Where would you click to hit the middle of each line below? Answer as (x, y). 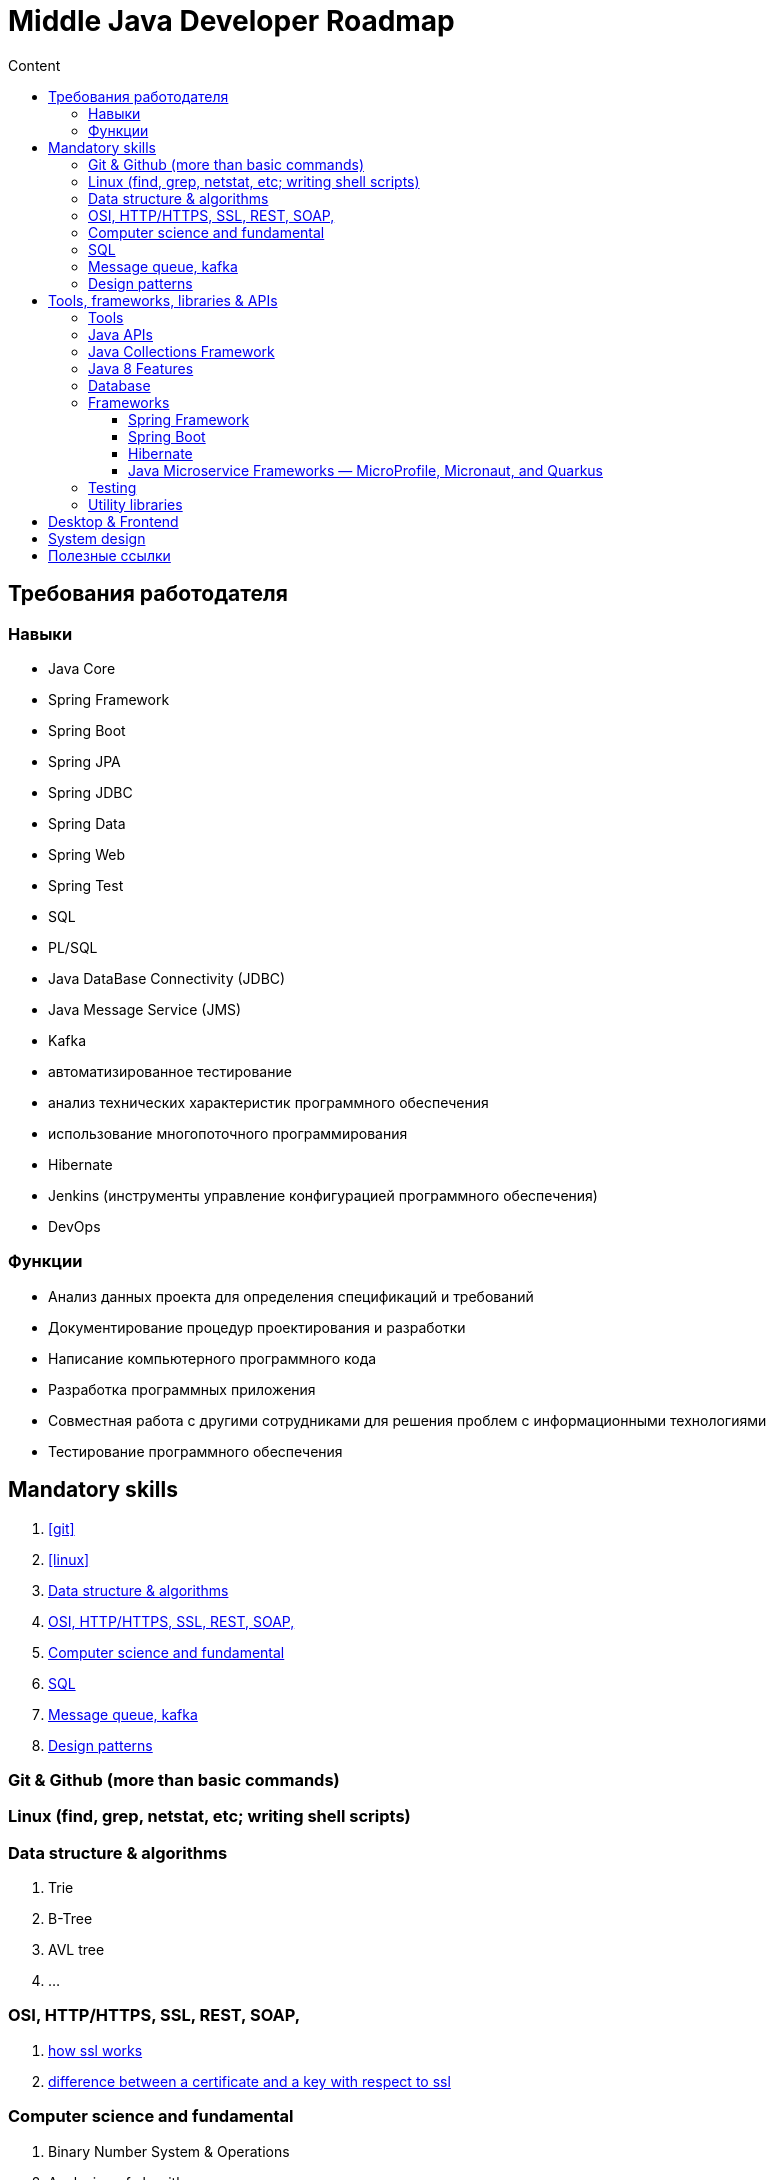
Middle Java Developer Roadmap (231, 21)
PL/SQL (73, 947)
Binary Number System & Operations (169, 2151)
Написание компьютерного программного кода (212, 1358)
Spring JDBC (90, 792)
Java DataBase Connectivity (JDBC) (167, 978)
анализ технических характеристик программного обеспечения (268, 1102)
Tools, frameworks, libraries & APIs (163, 300)
